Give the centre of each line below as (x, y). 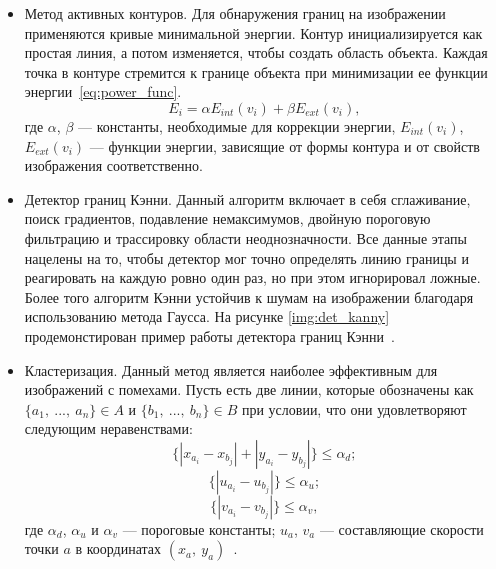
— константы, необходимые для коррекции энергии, (236, 125)
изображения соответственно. (113, 165)
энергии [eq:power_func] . (103, 91)
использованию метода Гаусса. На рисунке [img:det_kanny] (207, 316)
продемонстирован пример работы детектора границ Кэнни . (209, 335)
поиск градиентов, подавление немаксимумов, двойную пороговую (227, 218)
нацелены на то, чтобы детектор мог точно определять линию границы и (246, 257)
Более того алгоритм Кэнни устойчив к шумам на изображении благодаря (249, 296)
